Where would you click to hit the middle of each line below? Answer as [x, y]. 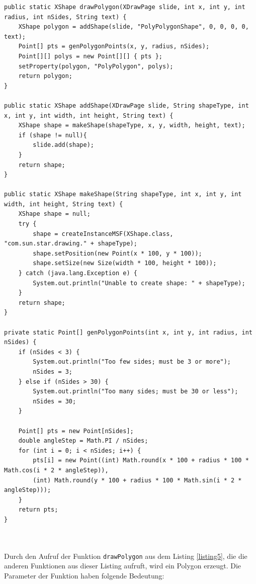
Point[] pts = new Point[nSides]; [76, 431]
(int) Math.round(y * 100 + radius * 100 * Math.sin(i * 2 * [137, 480]
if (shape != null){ [53, 135]
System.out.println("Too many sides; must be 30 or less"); [136, 392]
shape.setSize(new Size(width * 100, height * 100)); [125, 263]
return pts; [38, 510]
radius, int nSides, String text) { [65, 17]
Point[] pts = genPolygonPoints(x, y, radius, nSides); [114, 47]
